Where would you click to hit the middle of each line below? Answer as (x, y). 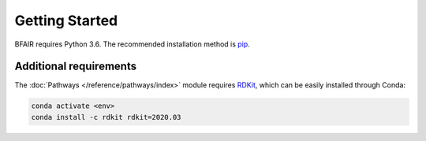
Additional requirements (76, 67)
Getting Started (66, 20)
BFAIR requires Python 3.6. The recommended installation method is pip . (132, 44)
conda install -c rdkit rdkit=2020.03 (106, 117)
